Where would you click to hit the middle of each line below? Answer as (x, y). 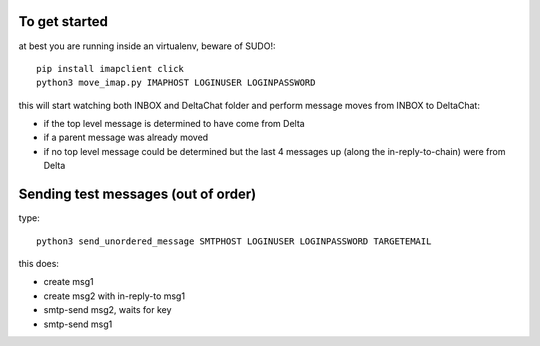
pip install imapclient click (110, 68)
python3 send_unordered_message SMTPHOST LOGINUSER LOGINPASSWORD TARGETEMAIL (234, 241)
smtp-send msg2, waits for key (107, 310)
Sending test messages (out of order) (137, 194)
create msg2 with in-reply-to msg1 (114, 296)
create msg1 (68, 282)
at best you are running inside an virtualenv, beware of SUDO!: (147, 46)
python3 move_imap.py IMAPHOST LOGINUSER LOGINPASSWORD (176, 83)
